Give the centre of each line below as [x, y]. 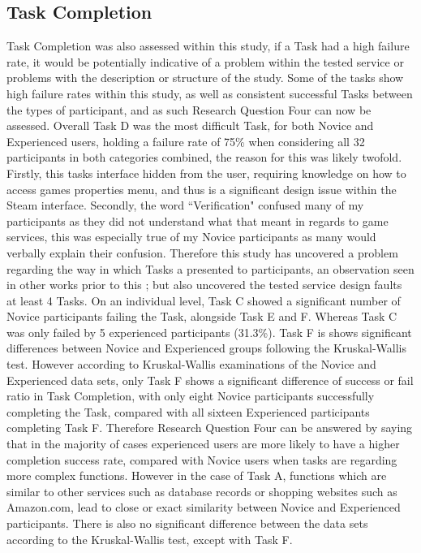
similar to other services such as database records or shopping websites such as [202, 491]
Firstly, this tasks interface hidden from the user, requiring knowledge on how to [206, 173]
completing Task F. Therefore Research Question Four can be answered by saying [210, 428]
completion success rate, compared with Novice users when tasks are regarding [202, 459]
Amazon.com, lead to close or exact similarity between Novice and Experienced [204, 507]
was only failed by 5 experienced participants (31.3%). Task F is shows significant [209, 332]
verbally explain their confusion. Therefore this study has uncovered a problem [202, 252]
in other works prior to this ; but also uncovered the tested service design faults [204, 285]
